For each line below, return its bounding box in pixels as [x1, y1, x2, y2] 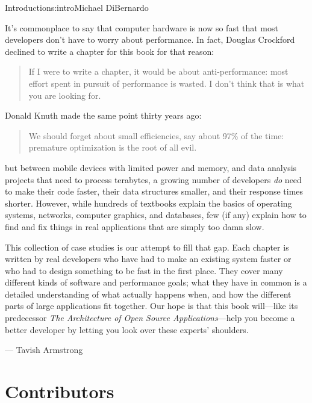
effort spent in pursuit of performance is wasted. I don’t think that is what [28, 77, 305, 89]
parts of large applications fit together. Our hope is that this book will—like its [5, 299, 298, 312]
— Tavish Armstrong [5, 343, 83, 356]
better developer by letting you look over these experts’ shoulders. [5, 323, 249, 336]
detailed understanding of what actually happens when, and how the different [5, 287, 292, 300]
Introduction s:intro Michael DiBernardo [5, 1, 149, 13]
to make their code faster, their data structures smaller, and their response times [5, 185, 304, 198]
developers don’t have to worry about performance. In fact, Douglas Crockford [5, 33, 295, 46]
